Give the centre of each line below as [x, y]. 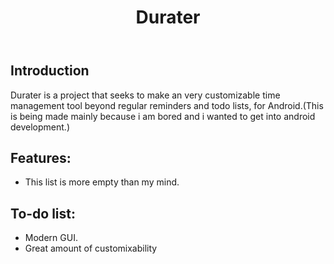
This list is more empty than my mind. [102, 182]
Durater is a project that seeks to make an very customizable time [145, 95]
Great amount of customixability [91, 248]
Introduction [50, 71]
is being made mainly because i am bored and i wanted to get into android [163, 116]
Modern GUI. [51, 238]
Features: [41, 158]
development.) [40, 127]
